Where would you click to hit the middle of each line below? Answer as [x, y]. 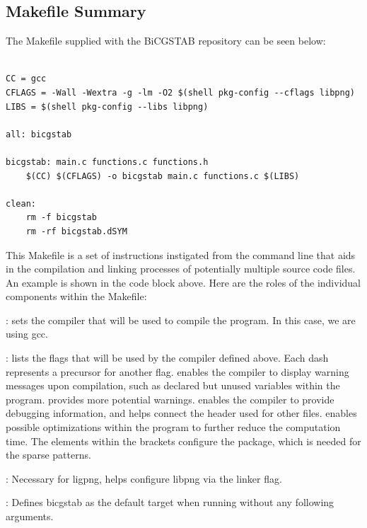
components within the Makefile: [76, 296]
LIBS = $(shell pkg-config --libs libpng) [107, 107]
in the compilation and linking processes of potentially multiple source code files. [181, 269]
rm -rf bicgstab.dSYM [76, 231]
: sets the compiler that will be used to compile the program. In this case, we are [181, 320]
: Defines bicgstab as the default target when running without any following [170, 502]
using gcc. [27, 334]
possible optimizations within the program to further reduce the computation [173, 427]
